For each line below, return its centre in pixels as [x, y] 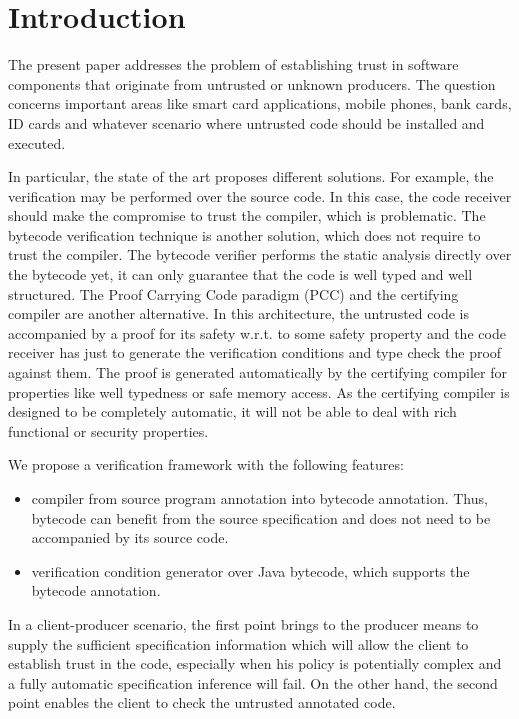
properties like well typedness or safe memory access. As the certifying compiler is [259, 391]
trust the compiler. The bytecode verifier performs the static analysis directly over [260, 254]
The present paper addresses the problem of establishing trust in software [233, 64]
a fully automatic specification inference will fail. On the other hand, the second [253, 682]
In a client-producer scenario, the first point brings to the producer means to [243, 623]
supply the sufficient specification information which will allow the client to [238, 643]
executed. [37, 142]
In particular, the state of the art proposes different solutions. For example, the [251, 176]
